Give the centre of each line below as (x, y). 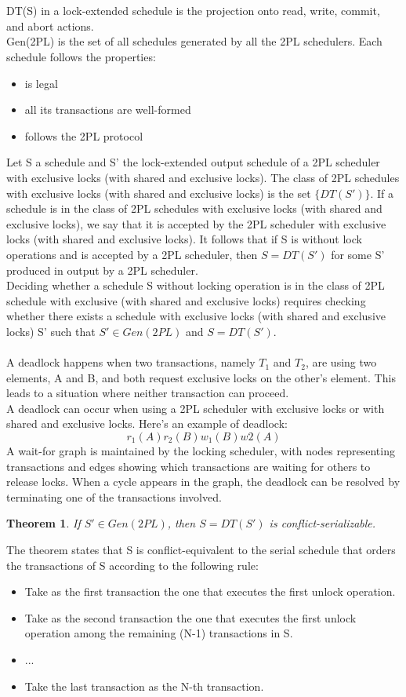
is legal (41, 83)
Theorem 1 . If (43, 523)
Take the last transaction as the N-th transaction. (144, 686)
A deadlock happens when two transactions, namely (131, 362)
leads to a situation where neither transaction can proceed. (148, 393)
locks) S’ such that (51, 331)
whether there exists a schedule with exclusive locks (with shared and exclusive (196, 316)
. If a (382, 193)
